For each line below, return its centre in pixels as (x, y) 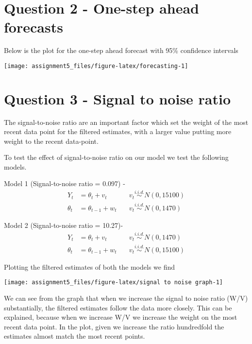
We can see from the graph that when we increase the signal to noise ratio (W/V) (126, 298)
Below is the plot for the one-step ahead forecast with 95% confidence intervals (121, 50)
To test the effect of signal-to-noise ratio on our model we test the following (116, 157)
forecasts (34, 27)
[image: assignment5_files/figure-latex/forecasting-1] (96, 66)
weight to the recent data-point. (51, 141)
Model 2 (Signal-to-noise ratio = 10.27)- (64, 225)
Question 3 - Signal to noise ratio (118, 98)
